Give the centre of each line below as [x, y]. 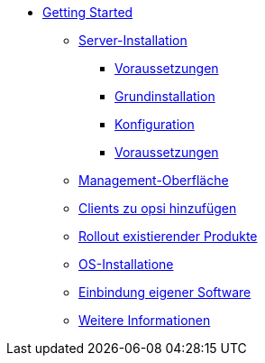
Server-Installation [133, 40]
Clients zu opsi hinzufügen [158, 208]
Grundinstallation [165, 96]
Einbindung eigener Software [165, 292]
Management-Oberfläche [154, 180]
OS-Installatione [126, 264]
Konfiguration [155, 124]
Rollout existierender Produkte [168, 236]
